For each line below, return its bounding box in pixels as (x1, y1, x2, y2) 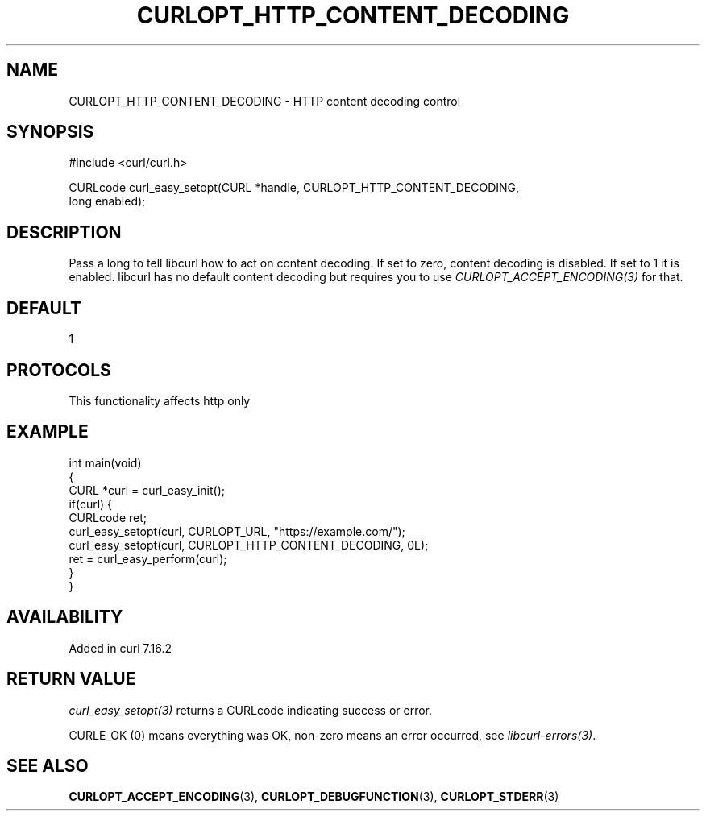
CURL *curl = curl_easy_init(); (69, 483, 225, 497)
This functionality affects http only (69, 393, 251, 408)
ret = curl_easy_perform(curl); (69, 551, 227, 566)
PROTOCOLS (6, 359, 111, 380)
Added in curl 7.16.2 (69, 641, 172, 655)
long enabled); (69, 194, 146, 209)
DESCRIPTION (6, 222, 122, 243)
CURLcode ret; (69, 510, 147, 525)
